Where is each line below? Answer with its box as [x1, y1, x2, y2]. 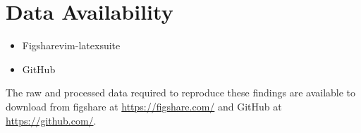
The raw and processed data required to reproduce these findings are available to [6, 85, 356, 100]
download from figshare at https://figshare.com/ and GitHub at [6, 99, 282, 113]
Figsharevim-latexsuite [22, 38, 121, 53]
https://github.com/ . [6, 113, 97, 127]
